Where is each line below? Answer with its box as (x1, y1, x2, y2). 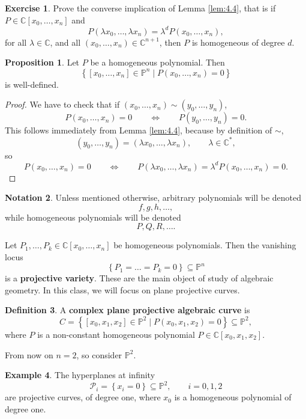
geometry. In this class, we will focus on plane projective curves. (5, 283, 240, 296)
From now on (5, 348, 53, 361)
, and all (50, 35, 81, 48)
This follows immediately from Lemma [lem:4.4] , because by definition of (5, 124, 272, 136)
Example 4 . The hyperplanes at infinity (5, 369, 155, 381)
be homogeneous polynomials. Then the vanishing (113, 239, 296, 251)
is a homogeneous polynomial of (174, 391, 292, 403)
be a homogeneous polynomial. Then (90, 56, 225, 69)
